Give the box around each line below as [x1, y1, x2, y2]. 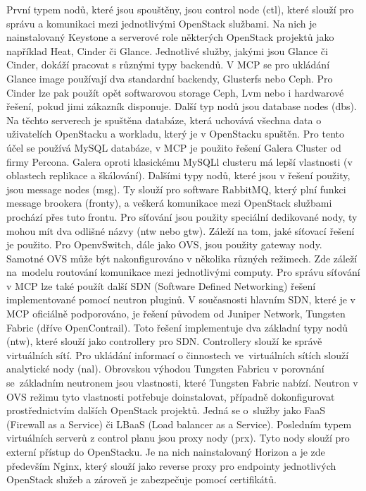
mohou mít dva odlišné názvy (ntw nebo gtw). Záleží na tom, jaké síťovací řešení [6, 223, 355, 238]
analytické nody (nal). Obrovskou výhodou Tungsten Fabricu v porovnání [6, 361, 324, 376]
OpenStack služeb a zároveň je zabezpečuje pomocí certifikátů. [6, 472, 277, 487]
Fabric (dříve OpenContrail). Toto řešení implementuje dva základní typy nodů [6, 320, 348, 334]
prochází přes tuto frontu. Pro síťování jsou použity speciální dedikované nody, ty [6, 209, 358, 224]
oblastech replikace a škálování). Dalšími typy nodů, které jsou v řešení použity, [6, 168, 351, 183]
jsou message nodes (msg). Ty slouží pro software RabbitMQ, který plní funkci [6, 181, 346, 196]
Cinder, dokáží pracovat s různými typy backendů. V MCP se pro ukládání [6, 57, 330, 72]
